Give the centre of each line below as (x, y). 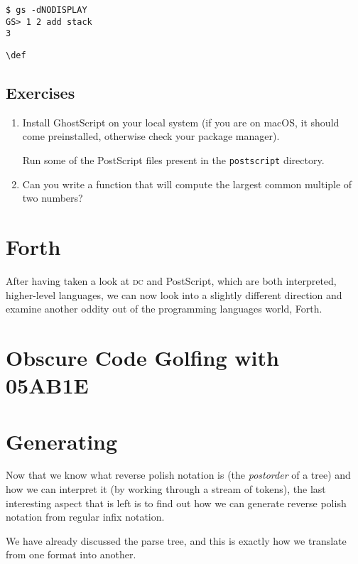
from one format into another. (71, 554)
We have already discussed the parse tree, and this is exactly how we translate (176, 540)
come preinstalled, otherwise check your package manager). (151, 136)
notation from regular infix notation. (85, 517)
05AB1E (47, 385)
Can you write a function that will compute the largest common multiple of (187, 184)
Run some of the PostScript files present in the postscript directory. (173, 160)
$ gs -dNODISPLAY (47, 10)
